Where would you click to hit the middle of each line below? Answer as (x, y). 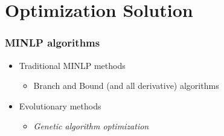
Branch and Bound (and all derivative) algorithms (126, 86)
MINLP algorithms (53, 43)
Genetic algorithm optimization (91, 126)
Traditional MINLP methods (72, 65)
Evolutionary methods (60, 105)
